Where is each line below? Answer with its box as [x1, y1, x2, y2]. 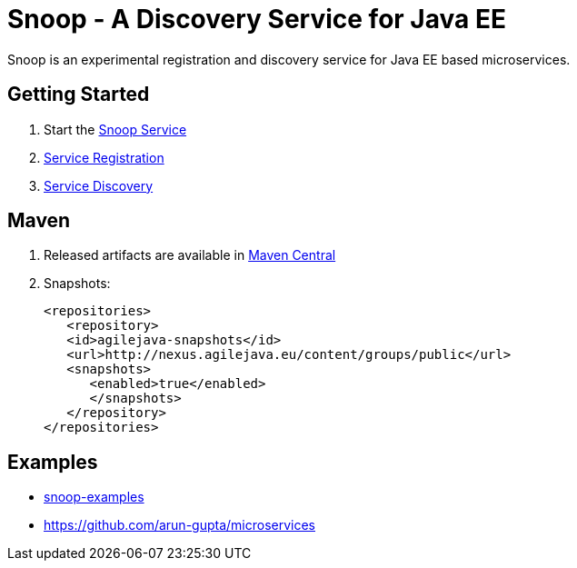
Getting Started [7, 83, 150, 106]
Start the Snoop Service [44, 121, 187, 137]
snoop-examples [44, 489, 144, 505]
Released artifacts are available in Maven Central [44, 247, 336, 264]
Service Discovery [44, 177, 154, 194]
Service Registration [44, 149, 164, 165]
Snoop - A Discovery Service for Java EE [7, 4, 506, 35]
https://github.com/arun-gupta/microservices [44, 517, 315, 533]
